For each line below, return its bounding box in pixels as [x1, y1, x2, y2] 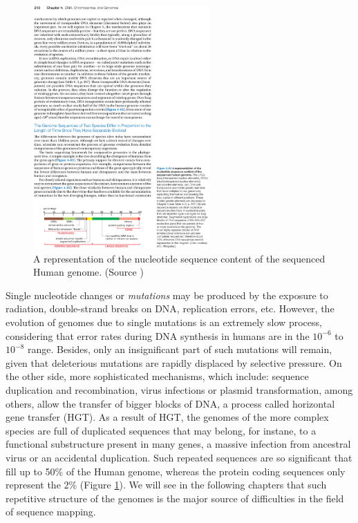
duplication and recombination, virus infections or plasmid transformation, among [6, 382, 353, 397]
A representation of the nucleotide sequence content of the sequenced [33, 251, 326, 265]
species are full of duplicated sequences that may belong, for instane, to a [6, 423, 317, 437]
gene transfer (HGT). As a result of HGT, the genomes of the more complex [6, 410, 329, 424]
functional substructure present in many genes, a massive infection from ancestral [6, 437, 351, 451]
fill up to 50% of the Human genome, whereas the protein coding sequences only [6, 464, 346, 478]
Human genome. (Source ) [33, 265, 144, 279]
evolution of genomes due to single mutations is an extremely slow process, [6, 314, 322, 329]
